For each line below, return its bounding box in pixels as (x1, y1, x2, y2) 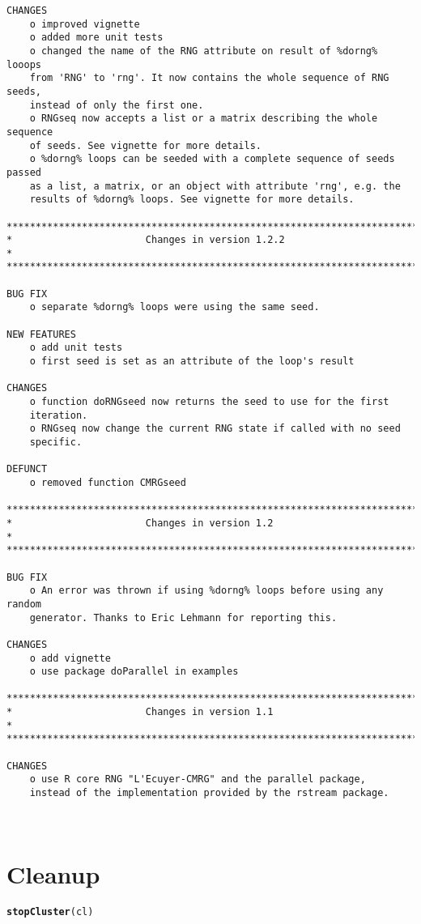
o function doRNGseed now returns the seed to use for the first (29, 396, 389, 408)
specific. (29, 436, 83, 448)
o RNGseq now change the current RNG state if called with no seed (29, 423, 401, 435)
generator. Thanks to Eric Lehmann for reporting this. (29, 611, 338, 624)
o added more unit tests (29, 32, 164, 44)
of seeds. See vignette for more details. (29, 139, 262, 151)
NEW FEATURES (6, 328, 76, 340)
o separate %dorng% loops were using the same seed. (29, 301, 320, 313)
